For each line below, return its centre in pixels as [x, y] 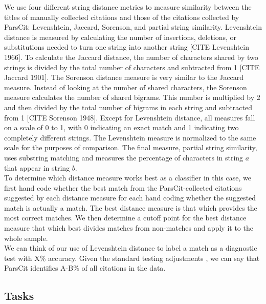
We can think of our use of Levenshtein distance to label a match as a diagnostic [131, 248]
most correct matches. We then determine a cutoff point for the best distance [125, 218]
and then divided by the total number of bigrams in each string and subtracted [128, 107]
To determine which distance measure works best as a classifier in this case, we [128, 178]
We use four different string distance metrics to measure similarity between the [128, 7]
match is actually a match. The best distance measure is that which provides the [131, 207]
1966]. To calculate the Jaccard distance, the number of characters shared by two [131, 57]
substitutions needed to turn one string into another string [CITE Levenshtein [127, 47]
